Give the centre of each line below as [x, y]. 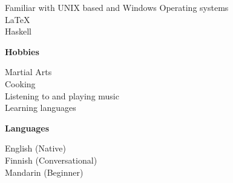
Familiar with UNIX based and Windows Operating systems [117, 7]
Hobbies [22, 51]
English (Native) [36, 148]
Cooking [20, 83]
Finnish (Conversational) [51, 160]
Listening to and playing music [62, 95]
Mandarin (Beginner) [44, 172]
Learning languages [41, 108]
